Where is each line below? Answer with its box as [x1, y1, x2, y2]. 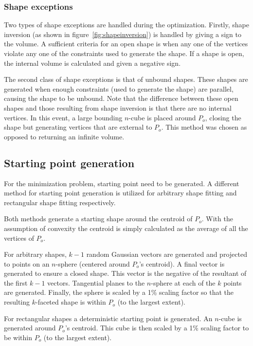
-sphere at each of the [151, 277, 216, 288]
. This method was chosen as [161, 122, 247, 132]
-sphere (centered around [55, 258, 130, 269]
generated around [4, 323, 56, 333]
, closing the [205, 112, 241, 122]
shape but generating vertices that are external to [4, 122, 152, 132]
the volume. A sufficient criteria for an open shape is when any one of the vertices [4, 38, 248, 49]
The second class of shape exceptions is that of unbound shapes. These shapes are [4, 74, 248, 84]
